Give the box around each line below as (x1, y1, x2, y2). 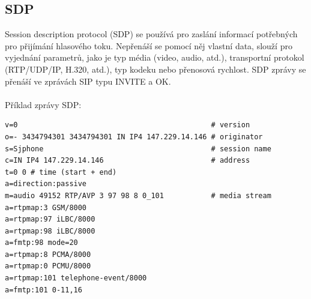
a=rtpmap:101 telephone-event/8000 (5, 274, 147, 283)
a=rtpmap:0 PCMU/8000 (5, 262, 91, 271)
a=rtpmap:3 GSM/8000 (5, 203, 87, 212)
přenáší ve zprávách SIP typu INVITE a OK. (5, 74, 171, 87)
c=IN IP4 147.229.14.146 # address (5, 156, 250, 165)
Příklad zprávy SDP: (5, 98, 82, 110)
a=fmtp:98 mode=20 (5, 238, 78, 247)
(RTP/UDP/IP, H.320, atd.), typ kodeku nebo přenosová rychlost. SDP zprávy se (5, 62, 306, 75)
